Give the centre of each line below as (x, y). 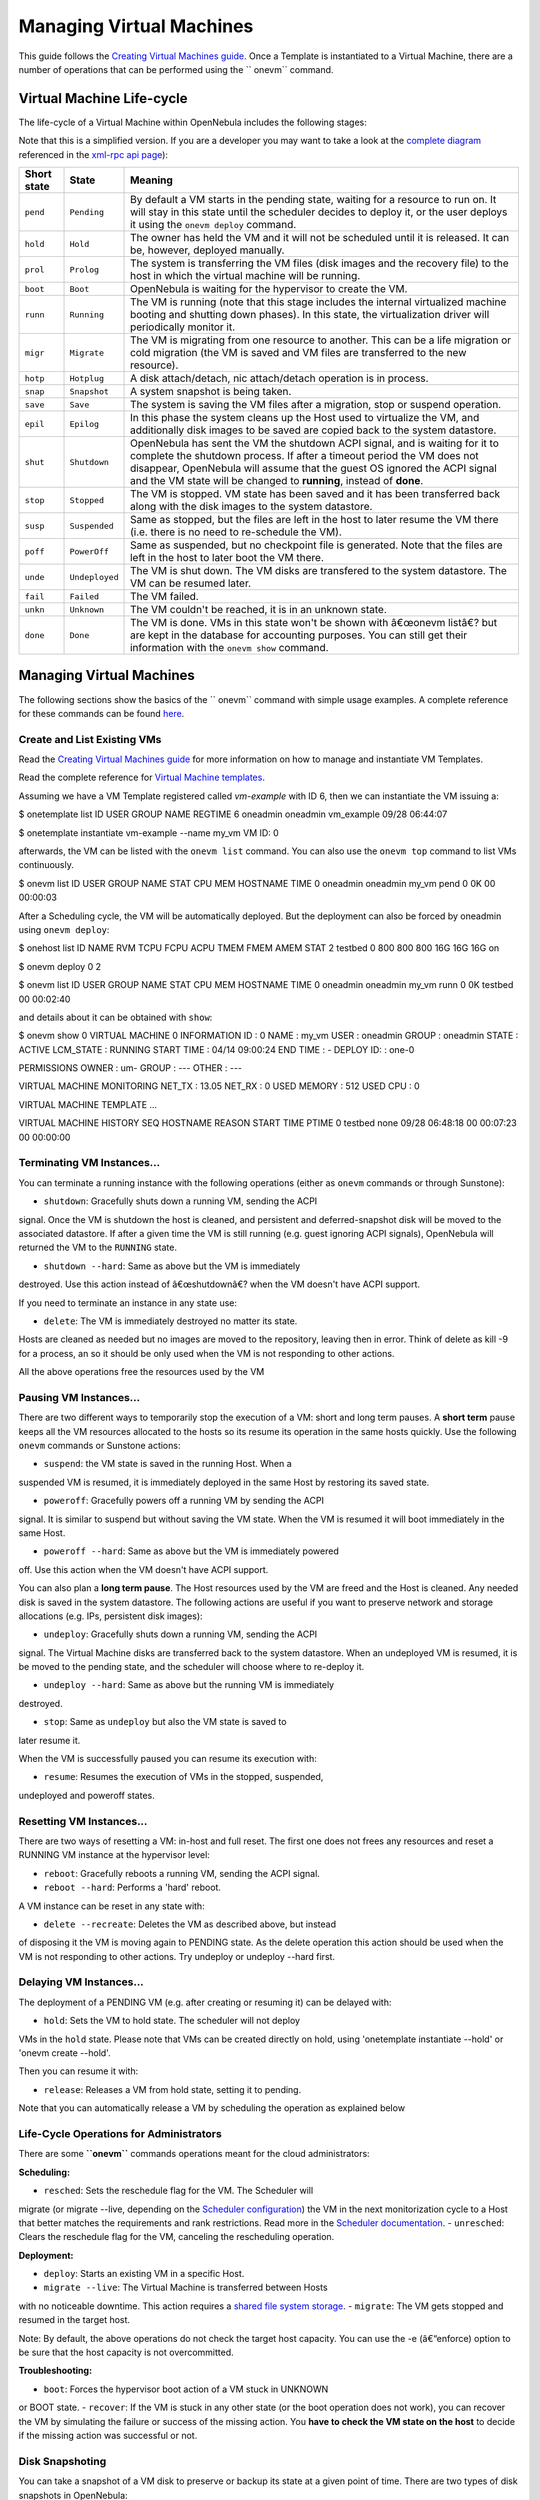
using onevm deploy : (64, 929)
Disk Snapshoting (62, 2461)
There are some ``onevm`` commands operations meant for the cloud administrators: (194, 2154)
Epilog (84, 423)
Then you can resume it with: (78, 2071)
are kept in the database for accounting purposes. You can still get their (299, 635)
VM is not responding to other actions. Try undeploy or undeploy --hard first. (176, 1956)
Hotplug (87, 378)
